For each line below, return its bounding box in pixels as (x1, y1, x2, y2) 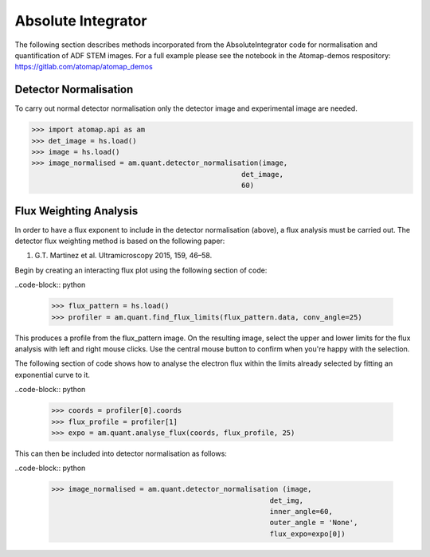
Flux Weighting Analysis (14, 204, 139, 218)
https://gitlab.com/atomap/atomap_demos (14, 62, 153, 72)
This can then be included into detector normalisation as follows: (14, 449, 227, 458)
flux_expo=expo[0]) (269, 529, 346, 538)
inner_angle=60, (269, 507, 334, 516)
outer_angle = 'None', (269, 518, 358, 528)
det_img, (269, 496, 304, 505)
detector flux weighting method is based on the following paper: (14, 236, 225, 246)
